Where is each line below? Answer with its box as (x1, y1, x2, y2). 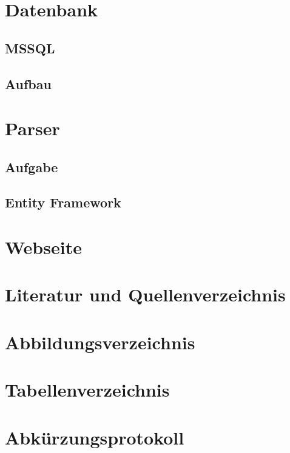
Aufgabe (5, 157, 58, 176)
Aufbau (5, 74, 52, 93)
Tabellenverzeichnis (5, 377, 170, 402)
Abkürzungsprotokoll (5, 424, 184, 449)
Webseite (5, 235, 82, 260)
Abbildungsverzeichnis (5, 329, 195, 354)
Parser (5, 116, 60, 141)
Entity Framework (5, 193, 121, 212)
